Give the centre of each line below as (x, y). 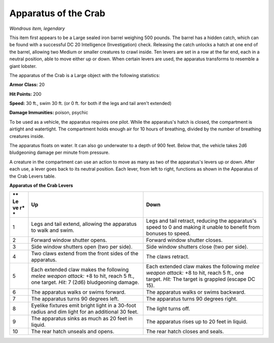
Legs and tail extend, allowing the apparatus (84, 224)
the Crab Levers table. (32, 176)
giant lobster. (23, 66)
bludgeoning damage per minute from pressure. (60, 153)
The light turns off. (168, 308)
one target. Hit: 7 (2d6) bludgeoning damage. (85, 283)
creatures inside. (27, 136)
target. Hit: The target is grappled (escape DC (201, 279)
